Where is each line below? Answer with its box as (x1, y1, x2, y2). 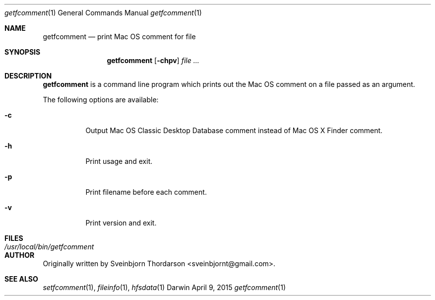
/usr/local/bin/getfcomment (4, 242, 94, 251)
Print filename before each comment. (85, 188, 207, 196)
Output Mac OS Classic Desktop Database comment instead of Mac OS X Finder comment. (85, 126, 383, 135)
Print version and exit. (85, 219, 157, 227)
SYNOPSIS (4, 48, 41, 56)
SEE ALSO (4, 275, 38, 283)
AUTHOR (4, 251, 35, 259)
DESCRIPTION (4, 72, 52, 80)
